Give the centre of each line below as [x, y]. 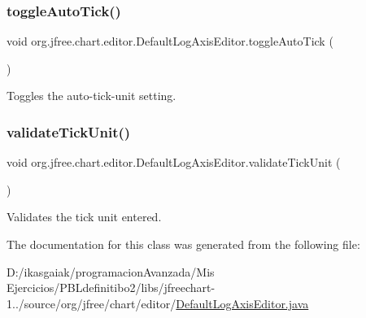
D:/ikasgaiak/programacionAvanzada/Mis [111, 271]
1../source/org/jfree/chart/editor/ [91, 303]
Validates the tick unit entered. [84, 217]
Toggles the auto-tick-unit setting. [91, 96]
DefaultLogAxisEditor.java [242, 303]
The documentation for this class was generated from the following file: [183, 244]
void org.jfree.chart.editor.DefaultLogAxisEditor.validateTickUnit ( [174, 162]
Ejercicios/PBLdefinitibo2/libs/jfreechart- [111, 288]
